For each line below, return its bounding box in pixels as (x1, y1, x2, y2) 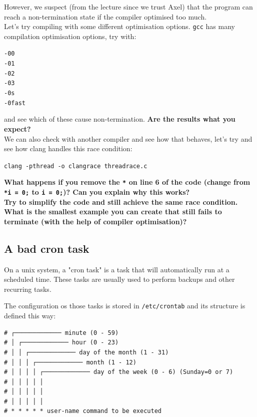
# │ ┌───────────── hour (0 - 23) (4, 339, 119, 346)
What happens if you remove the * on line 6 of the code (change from (4, 177, 250, 187)
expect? (4, 123, 31, 134)
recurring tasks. (4, 283, 51, 294)
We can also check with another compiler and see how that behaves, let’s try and (4, 133, 252, 144)
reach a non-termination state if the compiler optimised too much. (4, 11, 207, 22)
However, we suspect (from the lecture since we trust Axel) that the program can (4, 2, 253, 12)
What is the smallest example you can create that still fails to (4, 206, 222, 217)
